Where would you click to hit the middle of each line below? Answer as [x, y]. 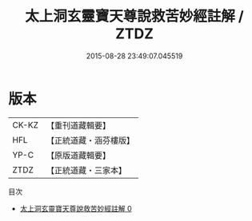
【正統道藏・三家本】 [86, 170]
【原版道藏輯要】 [78, 155]
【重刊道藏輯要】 [78, 125]
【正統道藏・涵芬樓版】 [90, 140]
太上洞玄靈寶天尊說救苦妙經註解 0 [76, 208]
